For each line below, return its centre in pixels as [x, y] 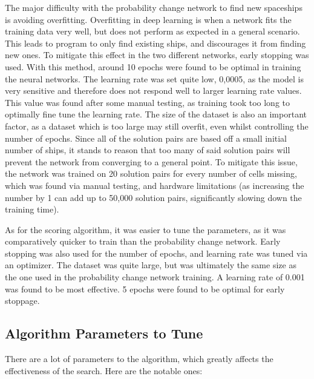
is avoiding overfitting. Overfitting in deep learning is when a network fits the [148, 19]
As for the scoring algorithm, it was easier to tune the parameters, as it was [146, 229]
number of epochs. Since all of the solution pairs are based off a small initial [146, 138]
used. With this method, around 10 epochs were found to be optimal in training [153, 66]
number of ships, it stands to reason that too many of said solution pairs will [148, 150]
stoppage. [22, 301]
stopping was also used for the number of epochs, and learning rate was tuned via [156, 253]
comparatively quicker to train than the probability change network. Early [143, 241]
